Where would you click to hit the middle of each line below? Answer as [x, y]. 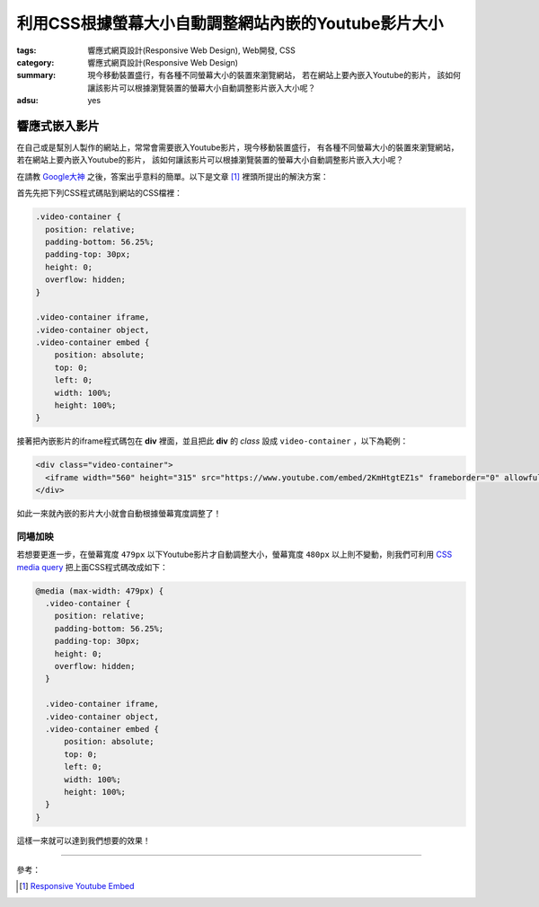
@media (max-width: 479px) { [100, 591]
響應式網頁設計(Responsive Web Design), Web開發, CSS [191, 50]
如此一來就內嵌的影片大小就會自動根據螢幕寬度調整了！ [119, 514]
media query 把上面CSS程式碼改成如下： [92, 567]
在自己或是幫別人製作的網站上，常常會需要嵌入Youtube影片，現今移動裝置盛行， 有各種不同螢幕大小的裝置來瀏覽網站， [238, 147]
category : [35, 62]
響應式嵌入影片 [58, 126]
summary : [36, 75]
